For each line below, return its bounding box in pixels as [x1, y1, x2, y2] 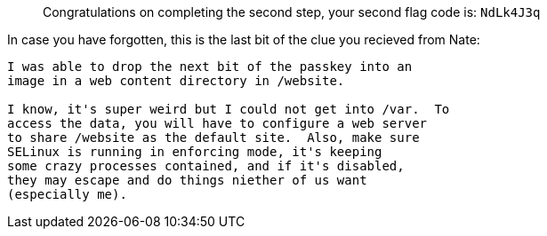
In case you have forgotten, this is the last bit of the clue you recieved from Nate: [7, 32, 480, 47]
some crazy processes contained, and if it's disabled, [7, 159, 405, 173]
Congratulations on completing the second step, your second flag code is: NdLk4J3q [43, 4, 541, 20]
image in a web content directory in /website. [7, 74, 345, 88]
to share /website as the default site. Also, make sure [7, 130, 420, 145]
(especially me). [7, 187, 127, 201]
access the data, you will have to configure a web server [7, 116, 428, 130]
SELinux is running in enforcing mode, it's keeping [7, 145, 382, 159]
